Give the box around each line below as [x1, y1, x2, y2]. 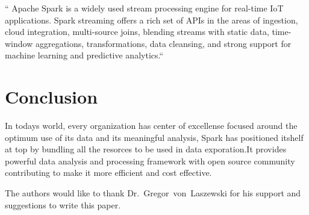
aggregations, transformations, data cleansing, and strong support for [35, 37, 292, 49]
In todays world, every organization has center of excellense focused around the [5, 119, 298, 132]
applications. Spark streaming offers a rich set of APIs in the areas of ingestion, [5, 13, 298, 26]
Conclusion [5, 84, 98, 109]
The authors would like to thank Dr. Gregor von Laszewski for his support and [5, 187, 301, 199]
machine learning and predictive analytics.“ [5, 49, 164, 61]
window [5, 37, 33, 49]
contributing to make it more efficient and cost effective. [5, 166, 212, 179]
